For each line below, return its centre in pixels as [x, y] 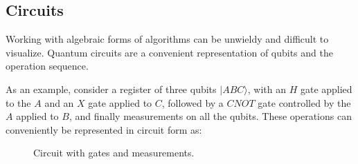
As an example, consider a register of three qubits [111, 89]
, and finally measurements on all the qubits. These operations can [210, 116]
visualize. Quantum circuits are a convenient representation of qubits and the [169, 52]
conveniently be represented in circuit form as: [104, 129]
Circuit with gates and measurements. [114, 153]
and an [59, 102]
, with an [267, 89]
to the [18, 102]
